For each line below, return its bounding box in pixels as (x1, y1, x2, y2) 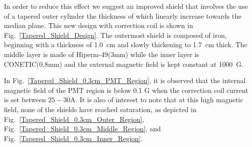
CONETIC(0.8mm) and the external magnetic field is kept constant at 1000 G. (4, 59, 244, 69)
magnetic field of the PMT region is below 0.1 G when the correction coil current (4, 85, 249, 95)
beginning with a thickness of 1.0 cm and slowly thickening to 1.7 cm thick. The (4, 39, 248, 50)
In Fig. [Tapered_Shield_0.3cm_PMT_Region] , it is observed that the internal (4, 75, 246, 86)
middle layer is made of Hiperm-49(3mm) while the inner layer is (4, 49, 199, 59)
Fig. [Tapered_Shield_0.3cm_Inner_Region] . (4, 133, 143, 143)
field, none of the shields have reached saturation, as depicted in (4, 104, 196, 114)
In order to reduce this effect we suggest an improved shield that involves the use (4, 1, 248, 11)
